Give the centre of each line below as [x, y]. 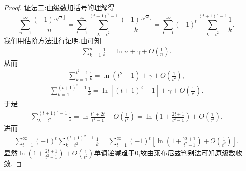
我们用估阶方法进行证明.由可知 [53, 40]
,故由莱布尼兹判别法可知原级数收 [190, 153]
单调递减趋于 [114, 153]
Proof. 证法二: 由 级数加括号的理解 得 [59, 7]
